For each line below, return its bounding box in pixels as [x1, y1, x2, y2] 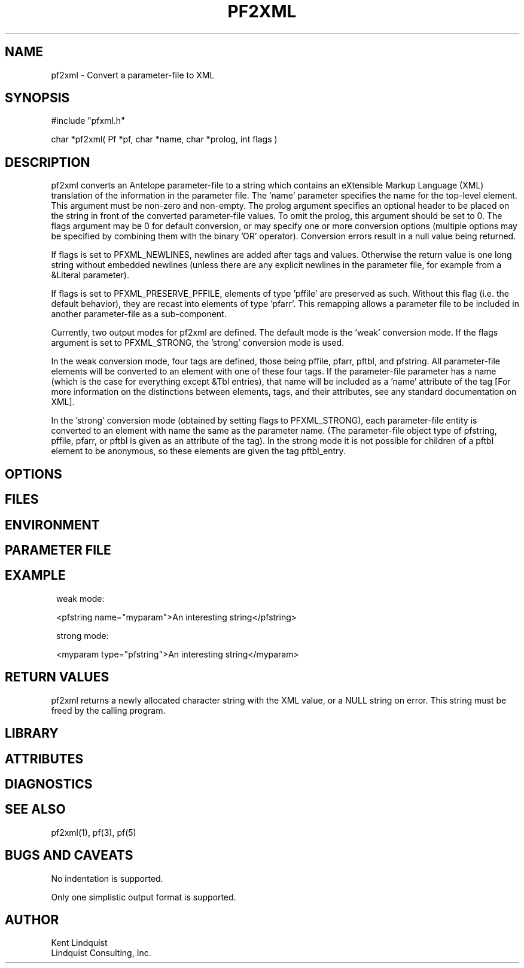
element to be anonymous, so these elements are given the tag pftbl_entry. [51, 446, 346, 456]
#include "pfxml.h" [51, 115, 125, 126]
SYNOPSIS [5, 90, 70, 106]
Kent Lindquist [51, 937, 108, 948]
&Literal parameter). [51, 270, 129, 281]
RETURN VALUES [5, 669, 109, 685]
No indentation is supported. [51, 873, 163, 884]
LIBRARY [5, 726, 59, 741]
